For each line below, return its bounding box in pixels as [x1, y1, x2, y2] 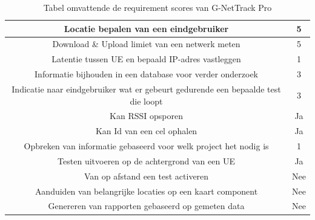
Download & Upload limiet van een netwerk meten [52, 37, 240, 50]
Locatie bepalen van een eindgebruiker [64, 22, 229, 34]
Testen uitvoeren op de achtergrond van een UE [58, 154, 235, 167]
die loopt [130, 94, 163, 107]
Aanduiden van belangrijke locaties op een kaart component [35, 184, 258, 197]
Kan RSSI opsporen [110, 109, 183, 122]
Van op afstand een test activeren [84, 169, 209, 182]
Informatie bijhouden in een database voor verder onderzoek [35, 68, 259, 80]
